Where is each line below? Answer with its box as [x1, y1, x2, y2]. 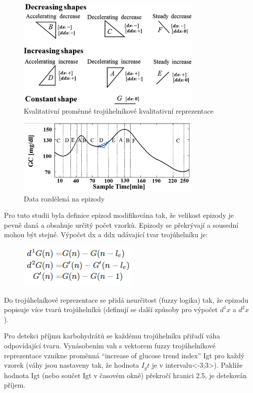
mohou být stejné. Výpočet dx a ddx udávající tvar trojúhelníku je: [4, 229, 208, 240]
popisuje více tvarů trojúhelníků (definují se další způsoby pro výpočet [4, 304, 218, 315]
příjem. [4, 380, 26, 390]
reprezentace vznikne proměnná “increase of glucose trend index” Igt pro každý [4, 350, 245, 360]
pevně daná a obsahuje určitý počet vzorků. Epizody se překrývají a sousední [4, 219, 239, 230]
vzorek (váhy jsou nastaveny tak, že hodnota [4, 360, 139, 370]
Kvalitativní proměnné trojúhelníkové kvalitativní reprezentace [24, 106, 213, 116]
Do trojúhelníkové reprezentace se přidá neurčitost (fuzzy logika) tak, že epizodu [4, 294, 249, 305]
